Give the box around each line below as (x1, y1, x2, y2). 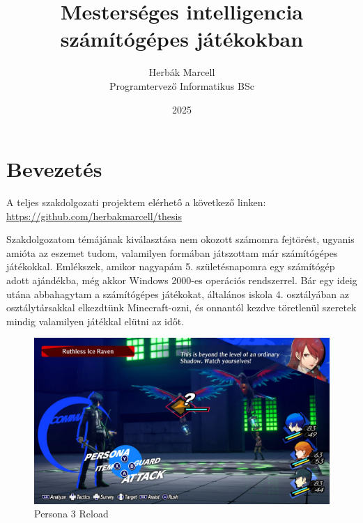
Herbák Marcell (148, 65, 215, 79)
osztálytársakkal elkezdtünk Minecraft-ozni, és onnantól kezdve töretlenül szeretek (6, 300, 357, 315)
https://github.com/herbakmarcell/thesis (6, 208, 182, 223)
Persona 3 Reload (34, 506, 109, 521)
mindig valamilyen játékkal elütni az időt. (6, 313, 185, 328)
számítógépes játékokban (60, 24, 304, 53)
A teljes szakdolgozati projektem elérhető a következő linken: (6, 195, 266, 210)
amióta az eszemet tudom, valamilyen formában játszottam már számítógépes (6, 245, 338, 260)
